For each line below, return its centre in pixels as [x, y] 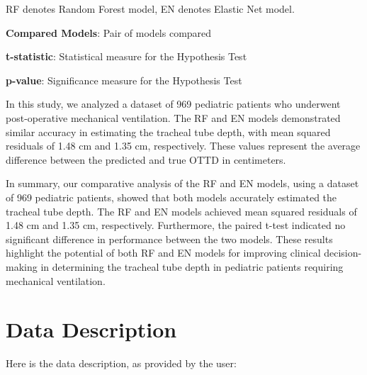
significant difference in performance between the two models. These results [169, 239]
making [22, 266]
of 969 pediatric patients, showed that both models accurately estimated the [171, 197]
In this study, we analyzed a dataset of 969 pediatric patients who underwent [173, 104]
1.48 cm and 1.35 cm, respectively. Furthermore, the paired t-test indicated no [176, 225]
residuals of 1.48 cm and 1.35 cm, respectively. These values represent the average [183, 146]
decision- [343, 253]
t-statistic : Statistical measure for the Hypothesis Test [126, 56]
